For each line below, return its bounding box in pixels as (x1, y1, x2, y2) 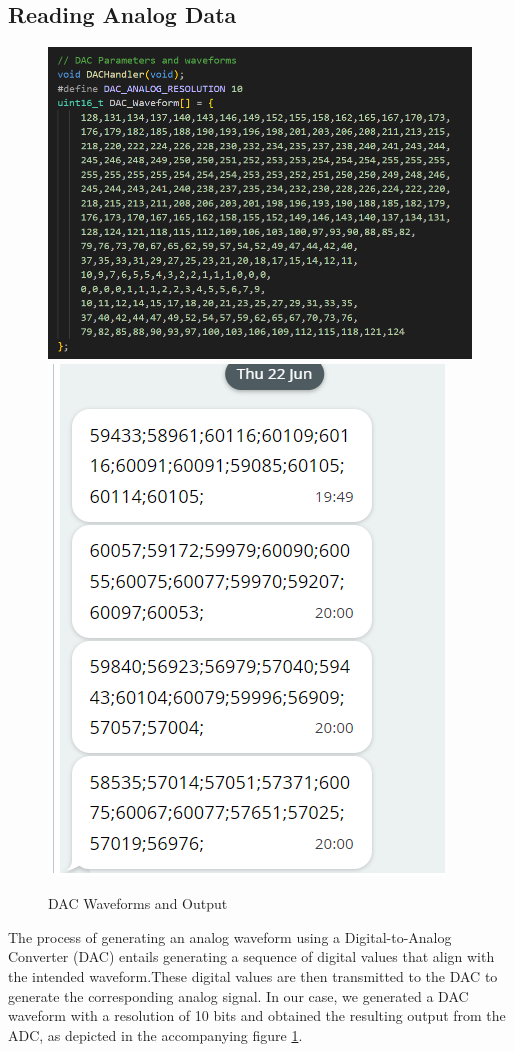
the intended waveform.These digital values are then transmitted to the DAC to (8, 965, 498, 986)
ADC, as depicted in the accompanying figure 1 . (8, 1024, 303, 1045)
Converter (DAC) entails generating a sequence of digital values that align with (8, 946, 495, 967)
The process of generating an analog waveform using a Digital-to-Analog (8, 926, 452, 947)
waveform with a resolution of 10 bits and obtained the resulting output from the (8, 1005, 506, 1026)
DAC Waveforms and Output (48, 893, 228, 914)
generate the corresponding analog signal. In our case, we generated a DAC (8, 985, 469, 1006)
